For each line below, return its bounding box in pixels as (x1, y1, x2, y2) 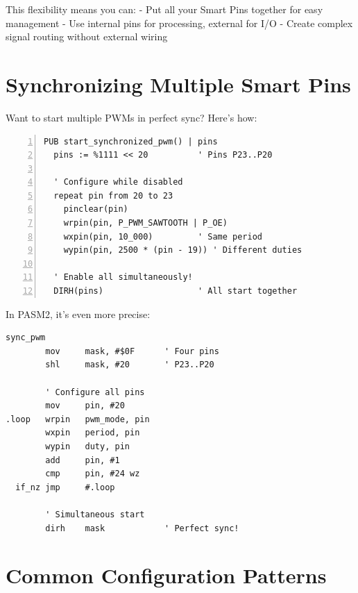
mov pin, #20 (45, 401, 125, 411)
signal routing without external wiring (6, 29, 168, 44)
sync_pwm (6, 333, 46, 343)
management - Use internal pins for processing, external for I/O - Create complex (6, 15, 353, 30)
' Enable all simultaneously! (53, 272, 193, 283)
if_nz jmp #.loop (15, 482, 115, 492)
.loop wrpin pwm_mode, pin (6, 414, 150, 424)
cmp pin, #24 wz (45, 469, 140, 479)
